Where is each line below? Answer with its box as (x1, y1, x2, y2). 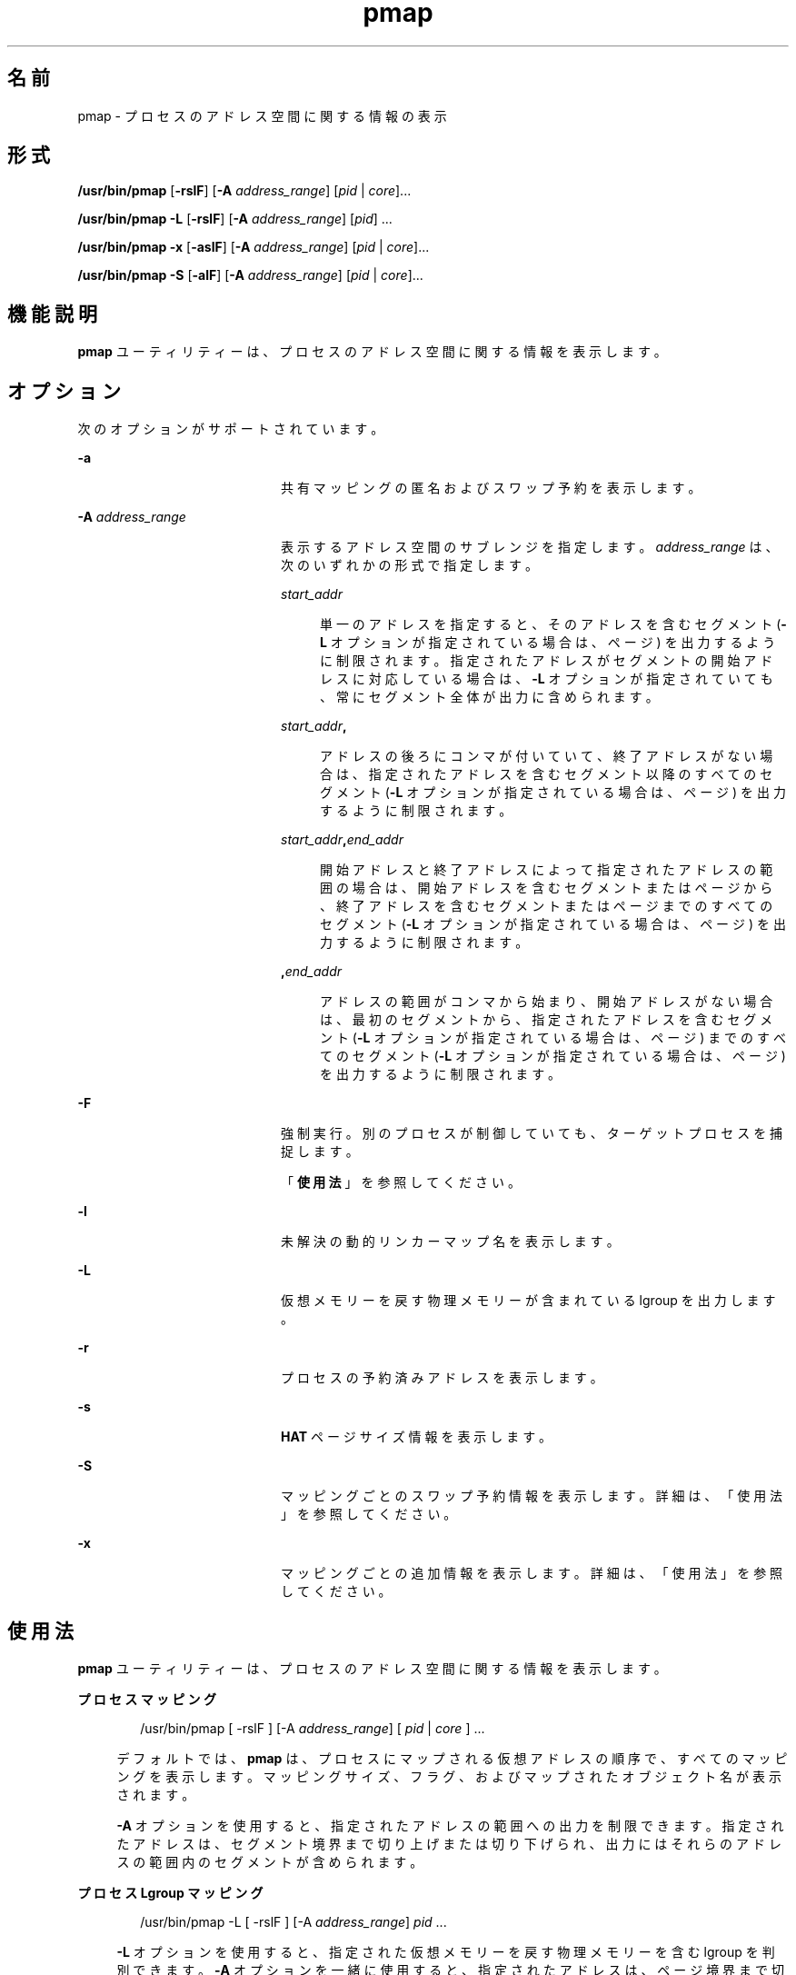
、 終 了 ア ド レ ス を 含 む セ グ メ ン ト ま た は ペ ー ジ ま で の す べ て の (320, 898, 773, 914)
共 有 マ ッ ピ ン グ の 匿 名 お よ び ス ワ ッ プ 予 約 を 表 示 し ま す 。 (281, 480, 701, 496)
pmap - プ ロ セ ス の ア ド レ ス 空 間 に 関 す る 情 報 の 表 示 (77, 107, 447, 124)
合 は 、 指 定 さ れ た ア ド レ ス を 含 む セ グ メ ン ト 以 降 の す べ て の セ (320, 766, 773, 783)
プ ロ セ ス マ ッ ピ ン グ (77, 1691, 216, 1707)
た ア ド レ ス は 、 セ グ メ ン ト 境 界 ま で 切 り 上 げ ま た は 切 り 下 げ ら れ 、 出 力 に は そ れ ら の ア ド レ (116, 1835, 781, 1851)
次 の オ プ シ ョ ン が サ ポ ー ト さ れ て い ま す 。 (77, 421, 384, 437)
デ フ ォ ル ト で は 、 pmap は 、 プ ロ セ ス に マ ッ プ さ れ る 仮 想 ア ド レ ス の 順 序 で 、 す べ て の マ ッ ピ (116, 1750, 788, 1766)
